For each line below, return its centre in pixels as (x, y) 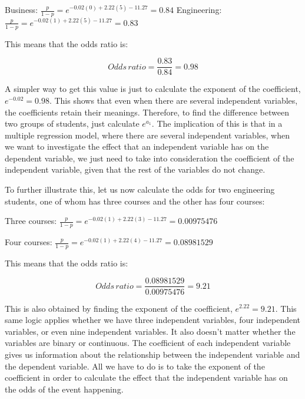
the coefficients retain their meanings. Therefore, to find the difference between (147, 112)
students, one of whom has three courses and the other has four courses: (135, 201)
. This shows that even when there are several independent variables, (173, 100)
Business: (21, 9)
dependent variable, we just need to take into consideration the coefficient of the (150, 158)
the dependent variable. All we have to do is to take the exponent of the (135, 366)
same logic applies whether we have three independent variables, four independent (153, 320)
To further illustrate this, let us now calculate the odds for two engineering (140, 189)
